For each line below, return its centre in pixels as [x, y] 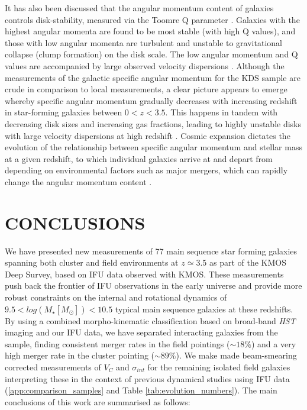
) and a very [274, 343]
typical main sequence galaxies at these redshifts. [204, 309]
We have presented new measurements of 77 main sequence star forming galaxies [151, 251]
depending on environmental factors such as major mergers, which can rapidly [146, 170]
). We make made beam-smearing [236, 355]
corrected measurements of [53, 367]
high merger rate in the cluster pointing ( [80, 355]
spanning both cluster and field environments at [92, 262]
